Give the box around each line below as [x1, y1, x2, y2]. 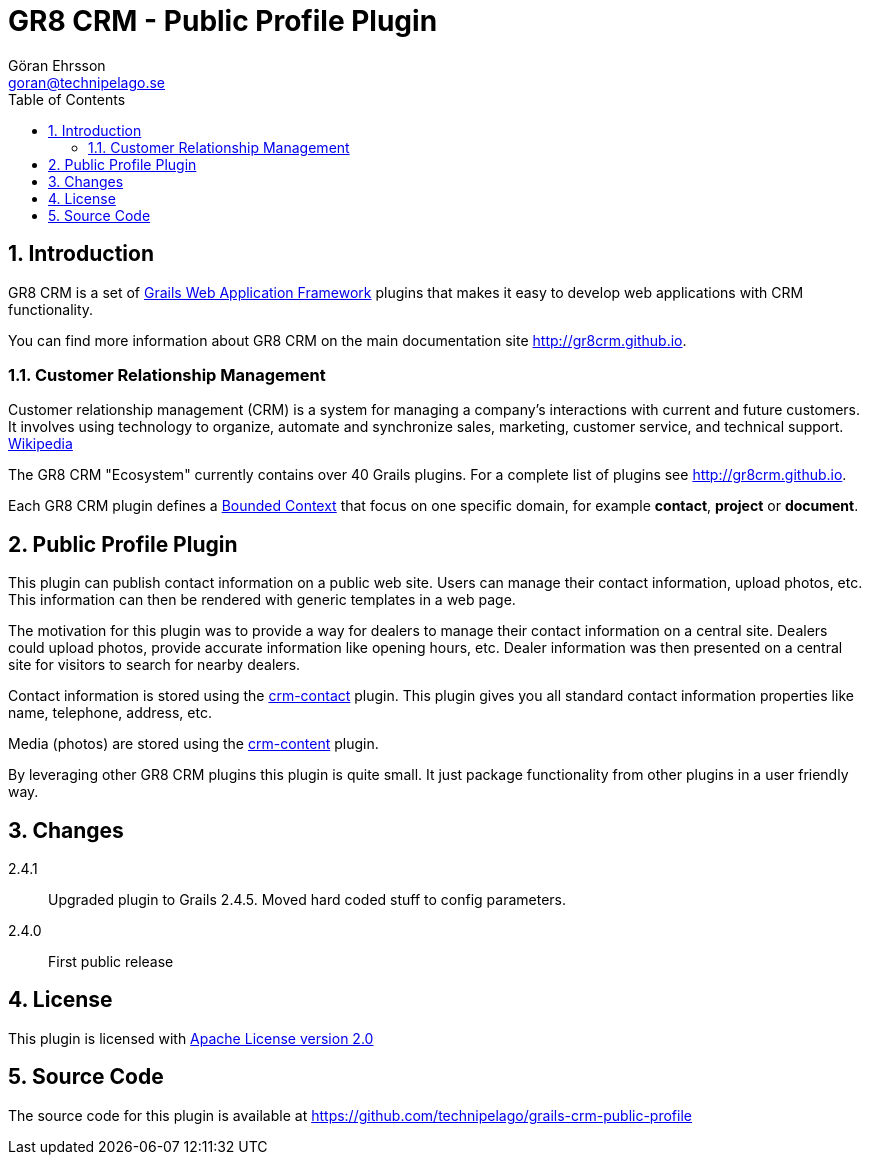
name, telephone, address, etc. [8, 704, 212, 722]
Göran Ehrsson [8, 56, 106, 74]
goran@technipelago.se [8, 73, 166, 91]
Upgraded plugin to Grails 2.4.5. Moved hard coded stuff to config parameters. [48, 891, 567, 909]
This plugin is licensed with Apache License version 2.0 [8, 1029, 374, 1047]
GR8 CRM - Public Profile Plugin [8, 4, 438, 38]
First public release [48, 953, 174, 971]
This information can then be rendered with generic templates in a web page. [8, 591, 516, 609]
